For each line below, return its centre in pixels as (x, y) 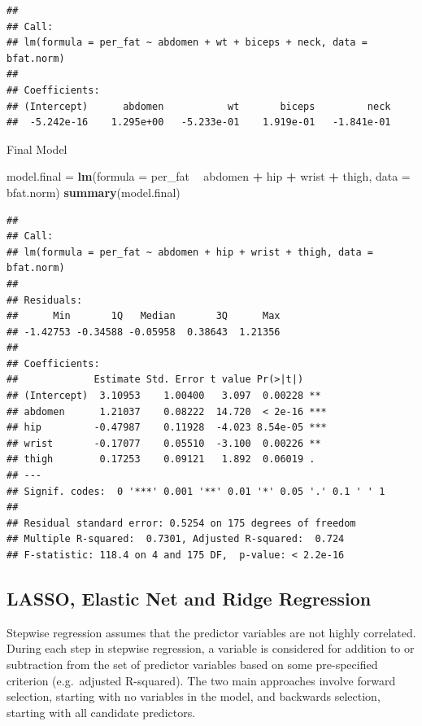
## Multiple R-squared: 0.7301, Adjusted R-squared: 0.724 (176, 539)
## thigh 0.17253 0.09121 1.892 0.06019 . (161, 459)
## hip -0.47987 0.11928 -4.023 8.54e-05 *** (167, 428)
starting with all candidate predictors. (101, 712)
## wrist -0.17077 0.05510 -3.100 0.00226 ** (164, 443)
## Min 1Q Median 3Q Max (144, 316)
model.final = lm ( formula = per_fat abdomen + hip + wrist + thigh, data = (209, 176)
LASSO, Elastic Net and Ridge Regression (189, 598)
